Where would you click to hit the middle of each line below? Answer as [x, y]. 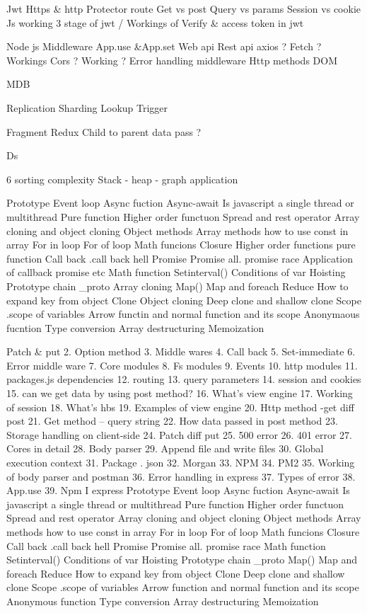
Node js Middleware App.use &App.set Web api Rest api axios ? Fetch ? [164, 46]
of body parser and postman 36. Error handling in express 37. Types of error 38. [181, 476]
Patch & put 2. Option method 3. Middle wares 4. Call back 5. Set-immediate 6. [181, 351]
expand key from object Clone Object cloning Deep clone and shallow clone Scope [184, 300]
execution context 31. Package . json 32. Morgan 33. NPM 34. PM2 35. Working [181, 463]
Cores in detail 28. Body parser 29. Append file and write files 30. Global [165, 448]
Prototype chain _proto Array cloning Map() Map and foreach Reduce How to [177, 286]
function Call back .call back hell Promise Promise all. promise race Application [180, 258]
